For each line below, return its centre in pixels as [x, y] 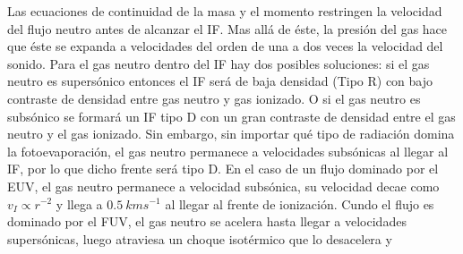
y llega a [79, 203]
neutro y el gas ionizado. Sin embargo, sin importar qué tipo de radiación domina [231, 134]
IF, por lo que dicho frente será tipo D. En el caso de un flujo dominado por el [223, 169]
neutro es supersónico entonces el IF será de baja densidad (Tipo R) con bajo [220, 81]
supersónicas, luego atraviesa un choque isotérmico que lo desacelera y [200, 238]
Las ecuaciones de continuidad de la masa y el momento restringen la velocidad [225, 11]
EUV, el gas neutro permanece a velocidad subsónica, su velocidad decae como [223, 186]
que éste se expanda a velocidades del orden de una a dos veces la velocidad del [225, 46]
